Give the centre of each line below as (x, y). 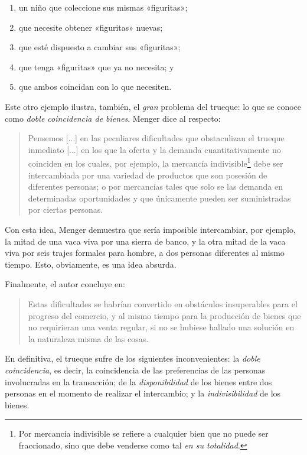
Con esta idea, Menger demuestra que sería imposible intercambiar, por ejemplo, (150, 229)
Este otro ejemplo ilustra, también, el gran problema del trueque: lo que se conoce (153, 106)
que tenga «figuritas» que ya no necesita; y (96, 66)
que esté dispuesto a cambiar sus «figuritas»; (99, 47)
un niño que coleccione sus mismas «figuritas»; (103, 7)
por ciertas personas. (66, 209)
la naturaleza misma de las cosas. (88, 338)
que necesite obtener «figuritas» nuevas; (91, 27)
